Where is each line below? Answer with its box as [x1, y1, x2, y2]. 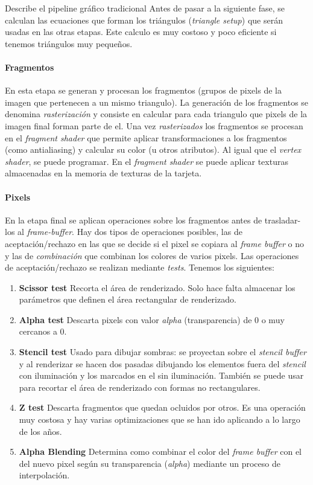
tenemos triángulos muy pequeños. [5, 37, 133, 50]
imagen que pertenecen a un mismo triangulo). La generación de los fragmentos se [5, 95, 309, 108]
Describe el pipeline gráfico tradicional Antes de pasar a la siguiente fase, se [5, 2, 285, 14]
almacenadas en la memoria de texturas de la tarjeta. [5, 167, 202, 179]
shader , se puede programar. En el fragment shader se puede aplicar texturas [5, 155, 288, 167]
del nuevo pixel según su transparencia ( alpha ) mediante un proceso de [19, 457, 280, 469]
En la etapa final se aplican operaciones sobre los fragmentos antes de [5, 213, 262, 226]
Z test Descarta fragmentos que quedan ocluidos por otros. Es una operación [19, 401, 306, 414]
